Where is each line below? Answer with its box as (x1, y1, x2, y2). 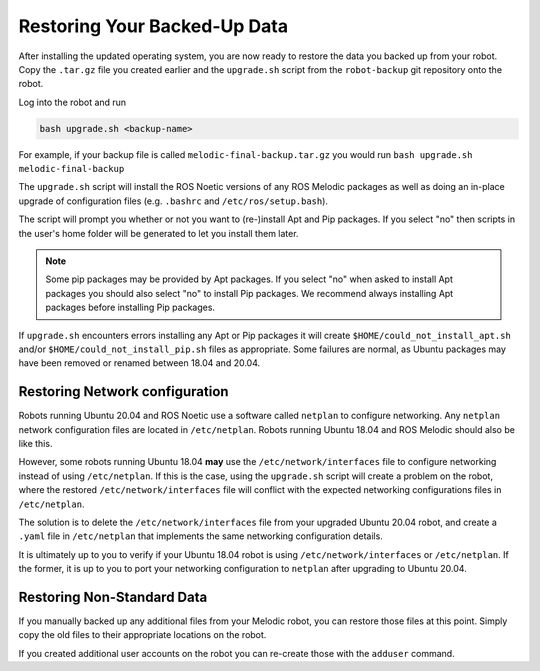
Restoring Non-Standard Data (18, 589, 208, 605)
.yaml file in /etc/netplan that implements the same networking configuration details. (18, 530, 384, 542)
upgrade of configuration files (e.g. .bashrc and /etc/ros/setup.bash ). (18, 195, 329, 207)
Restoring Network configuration (18, 383, 229, 400)
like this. (18, 438, 53, 450)
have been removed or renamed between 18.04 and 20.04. (18, 357, 261, 369)
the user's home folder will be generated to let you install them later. (18, 227, 299, 239)
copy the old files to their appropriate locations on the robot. (18, 629, 267, 641)
